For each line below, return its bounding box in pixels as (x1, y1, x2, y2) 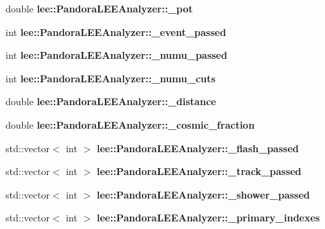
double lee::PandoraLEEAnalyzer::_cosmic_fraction (6, 117, 255, 131)
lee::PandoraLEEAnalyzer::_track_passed (96, 164, 301, 178)
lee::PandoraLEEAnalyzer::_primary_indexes (96, 210, 320, 225)
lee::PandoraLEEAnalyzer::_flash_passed (96, 140, 299, 155)
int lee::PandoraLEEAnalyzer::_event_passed (6, 24, 226, 39)
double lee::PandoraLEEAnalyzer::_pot (6, 1, 193, 15)
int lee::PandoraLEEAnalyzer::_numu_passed (6, 48, 228, 62)
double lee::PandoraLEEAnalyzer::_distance (6, 94, 216, 109)
